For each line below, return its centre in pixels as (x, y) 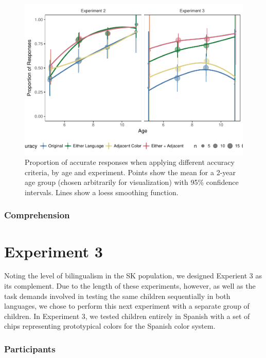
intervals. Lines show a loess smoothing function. (102, 192)
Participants (30, 348)
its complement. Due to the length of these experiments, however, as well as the (130, 286)
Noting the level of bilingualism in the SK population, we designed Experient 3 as (133, 276)
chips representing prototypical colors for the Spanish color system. (110, 326)
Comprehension (37, 215)
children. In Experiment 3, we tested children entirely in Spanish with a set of (127, 316)
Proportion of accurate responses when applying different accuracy (130, 162)
